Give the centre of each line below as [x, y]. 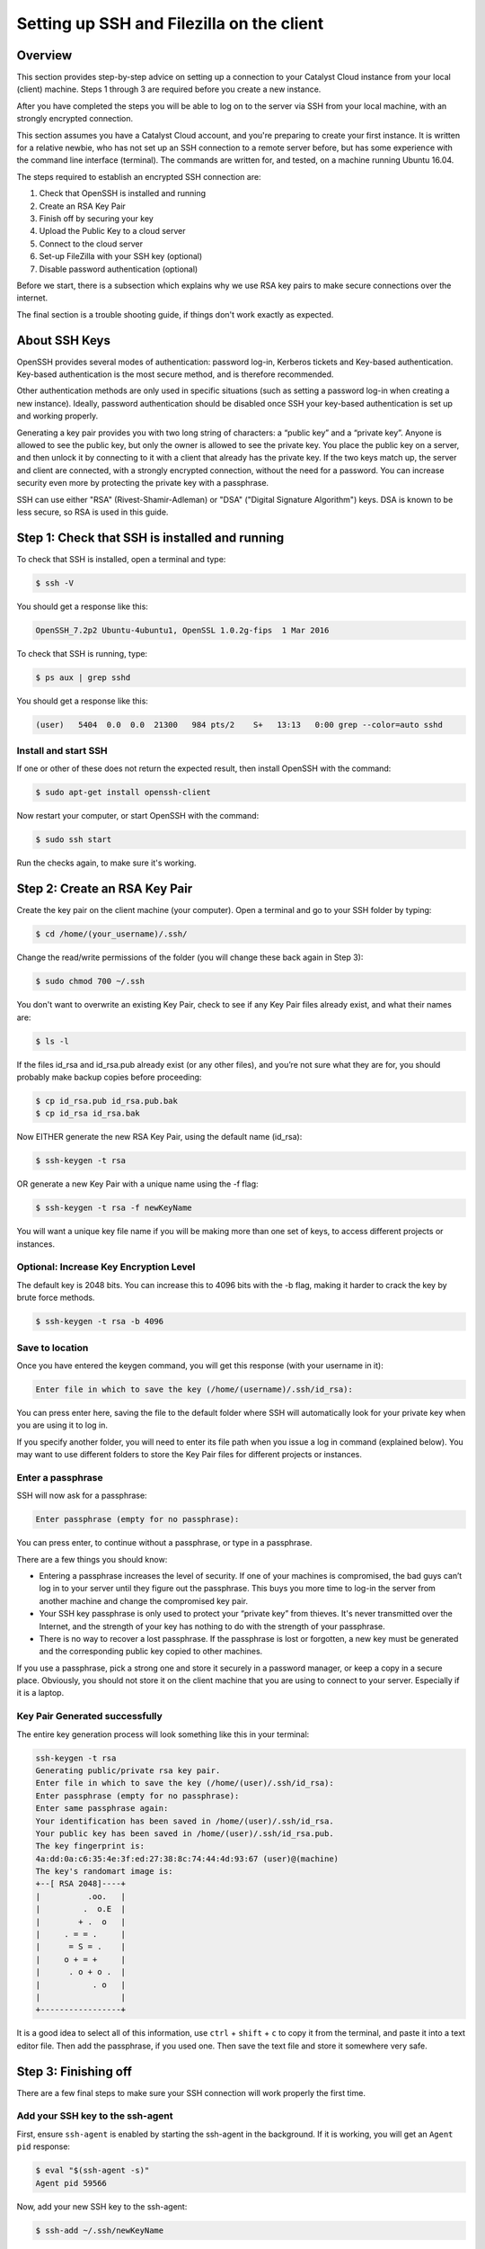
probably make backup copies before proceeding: [109, 1077]
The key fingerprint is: [90, 1846]
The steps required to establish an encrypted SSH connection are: [139, 176]
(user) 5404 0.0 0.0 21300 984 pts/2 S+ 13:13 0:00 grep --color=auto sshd [239, 725]
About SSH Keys [64, 340]
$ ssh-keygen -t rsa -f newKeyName [114, 1208]
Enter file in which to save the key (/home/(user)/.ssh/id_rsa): [185, 1783]
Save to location [53, 1348]
